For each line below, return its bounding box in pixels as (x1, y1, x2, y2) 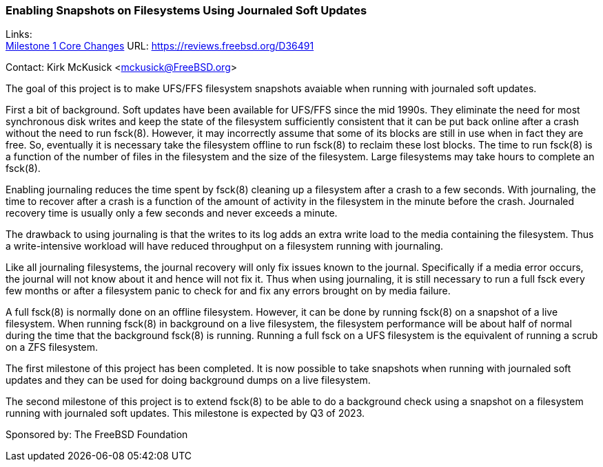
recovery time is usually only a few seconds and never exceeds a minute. (6, 207, 338, 219)
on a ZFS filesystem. (6, 341, 99, 354)
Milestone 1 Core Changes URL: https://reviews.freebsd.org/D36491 (6, 40, 314, 52)
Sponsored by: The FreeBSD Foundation (6, 428, 188, 441)
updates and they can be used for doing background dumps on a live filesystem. (6, 374, 371, 387)
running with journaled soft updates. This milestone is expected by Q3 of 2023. (6, 407, 365, 420)
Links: (6, 28, 32, 41)
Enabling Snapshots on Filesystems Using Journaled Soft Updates (6, 3, 367, 17)
